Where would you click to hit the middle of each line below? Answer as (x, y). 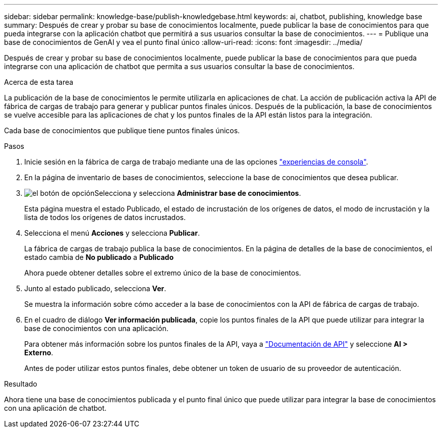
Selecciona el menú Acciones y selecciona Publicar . (112, 233)
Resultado (21, 384)
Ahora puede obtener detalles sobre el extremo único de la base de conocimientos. (163, 273)
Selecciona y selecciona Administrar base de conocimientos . (198, 193)
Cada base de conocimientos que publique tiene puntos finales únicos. (122, 130)
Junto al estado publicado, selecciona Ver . (95, 288)
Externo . (39, 353)
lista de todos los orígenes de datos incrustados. (105, 217)
